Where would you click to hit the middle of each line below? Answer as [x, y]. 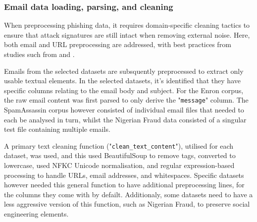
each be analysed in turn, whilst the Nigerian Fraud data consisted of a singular [125, 119]
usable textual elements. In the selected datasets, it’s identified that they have [122, 81]
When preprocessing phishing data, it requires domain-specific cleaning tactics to [127, 25]
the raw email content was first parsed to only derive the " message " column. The [126, 100]
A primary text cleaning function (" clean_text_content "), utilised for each [119, 145]
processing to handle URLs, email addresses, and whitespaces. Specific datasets [124, 175]
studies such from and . [39, 54]
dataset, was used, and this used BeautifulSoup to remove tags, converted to [120, 155]
